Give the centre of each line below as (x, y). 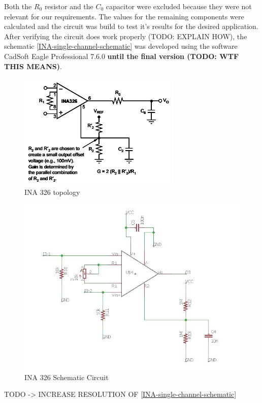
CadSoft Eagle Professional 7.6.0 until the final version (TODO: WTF (122, 56)
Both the (18, 6)
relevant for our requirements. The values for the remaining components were (124, 16)
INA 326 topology (52, 192)
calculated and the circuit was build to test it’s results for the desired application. (131, 26)
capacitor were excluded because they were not (179, 6)
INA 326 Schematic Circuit (67, 377)
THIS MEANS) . (33, 66)
